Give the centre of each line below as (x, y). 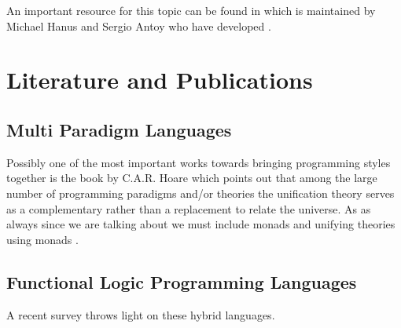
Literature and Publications (160, 80)
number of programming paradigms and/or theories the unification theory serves (200, 193)
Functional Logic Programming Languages (182, 281)
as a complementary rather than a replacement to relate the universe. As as (189, 208)
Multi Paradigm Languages (119, 129)
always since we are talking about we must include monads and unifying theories (201, 224)
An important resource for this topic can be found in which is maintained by (191, 10)
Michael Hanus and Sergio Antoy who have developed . (139, 26)
